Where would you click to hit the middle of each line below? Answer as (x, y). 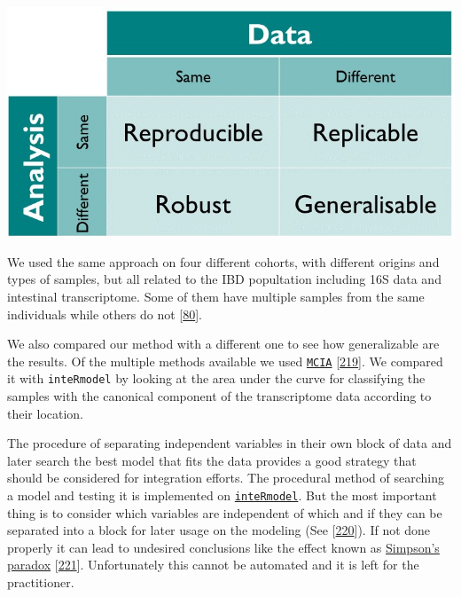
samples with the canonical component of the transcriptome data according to (219, 396)
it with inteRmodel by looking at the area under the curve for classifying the (216, 378)
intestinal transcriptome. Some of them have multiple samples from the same (216, 296)
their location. (46, 413)
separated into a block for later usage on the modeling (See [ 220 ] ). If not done (219, 530)
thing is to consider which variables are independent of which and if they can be (225, 512)
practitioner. (41, 582)
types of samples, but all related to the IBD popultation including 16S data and (224, 279)
